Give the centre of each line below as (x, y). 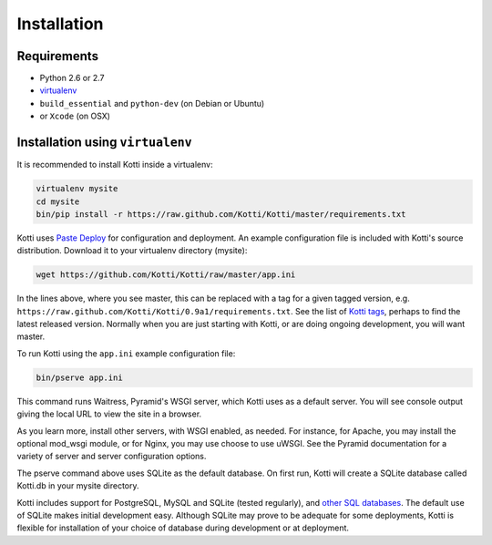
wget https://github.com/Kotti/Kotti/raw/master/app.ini (166, 275)
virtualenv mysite (77, 189)
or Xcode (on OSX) (75, 116)
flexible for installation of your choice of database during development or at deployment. (183, 528)
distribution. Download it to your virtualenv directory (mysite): (132, 251)
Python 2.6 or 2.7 (72, 78)
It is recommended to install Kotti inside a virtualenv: (115, 165)
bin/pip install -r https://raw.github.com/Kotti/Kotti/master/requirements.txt (221, 214)
